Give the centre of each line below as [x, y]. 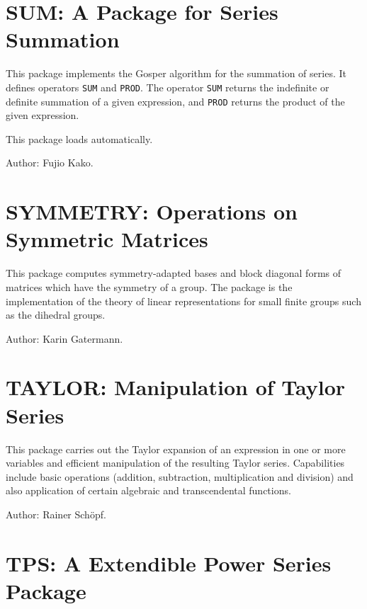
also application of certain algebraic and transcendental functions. [148, 490]
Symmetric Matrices [107, 239]
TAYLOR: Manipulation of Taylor [176, 387]
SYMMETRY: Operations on [152, 211]
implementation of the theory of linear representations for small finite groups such [183, 301]
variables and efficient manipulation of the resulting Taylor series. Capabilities [175, 463]
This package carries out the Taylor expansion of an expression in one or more [176, 449]
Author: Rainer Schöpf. [56, 514]
